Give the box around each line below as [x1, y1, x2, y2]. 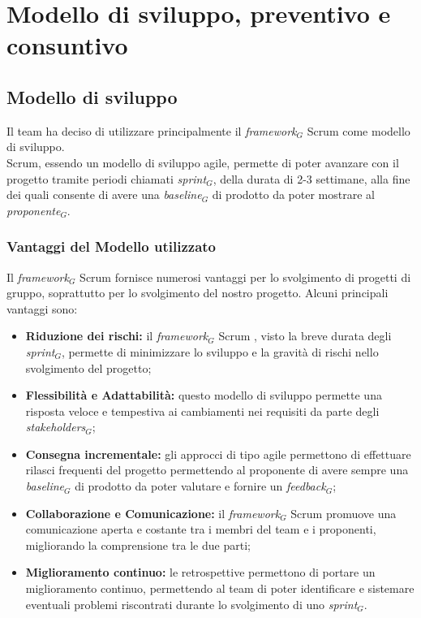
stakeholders [25, 418, 86, 435]
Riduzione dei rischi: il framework [25, 327, 208, 344]
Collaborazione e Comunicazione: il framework [25, 504, 281, 521]
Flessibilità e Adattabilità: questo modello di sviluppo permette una [25, 387, 382, 404]
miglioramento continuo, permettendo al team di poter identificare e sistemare [25, 580, 415, 597]
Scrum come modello [307, 122, 410, 139]
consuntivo [6, 28, 128, 62]
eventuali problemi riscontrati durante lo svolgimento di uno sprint [25, 595, 358, 612]
